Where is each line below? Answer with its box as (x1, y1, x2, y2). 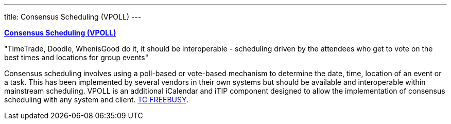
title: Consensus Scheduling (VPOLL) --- (4, 12, 142, 21)
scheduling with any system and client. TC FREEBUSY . (4, 95, 189, 104)
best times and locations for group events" (4, 53, 149, 62)
